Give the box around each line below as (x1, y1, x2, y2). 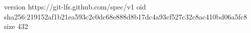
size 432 (4, 21, 28, 31)
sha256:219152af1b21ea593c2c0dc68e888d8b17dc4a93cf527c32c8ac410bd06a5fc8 (4, 11, 247, 21)
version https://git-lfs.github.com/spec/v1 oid (4, 1, 146, 11)
